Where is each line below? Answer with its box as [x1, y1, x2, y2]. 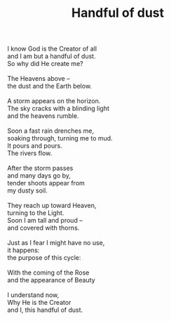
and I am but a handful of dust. [7, 52, 96, 60]
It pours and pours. [7, 142, 62, 150]
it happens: [7, 246, 40, 254]
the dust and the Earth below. [7, 82, 93, 91]
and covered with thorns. [7, 223, 80, 232]
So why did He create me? [7, 60, 83, 68]
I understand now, [7, 291, 60, 299]
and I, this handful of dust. [7, 306, 83, 314]
